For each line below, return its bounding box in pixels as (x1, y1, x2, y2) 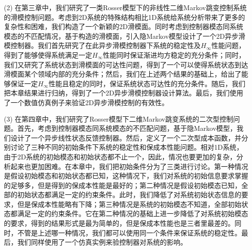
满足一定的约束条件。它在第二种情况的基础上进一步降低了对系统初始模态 (17, 208, 248, 219)
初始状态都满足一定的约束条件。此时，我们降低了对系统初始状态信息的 (17, 189, 241, 200)
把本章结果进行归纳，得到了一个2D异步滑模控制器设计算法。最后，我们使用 (4, 88, 243, 98)
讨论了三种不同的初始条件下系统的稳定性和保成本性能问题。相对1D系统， (10, 142, 243, 152)
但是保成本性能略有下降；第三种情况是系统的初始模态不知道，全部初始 (17, 199, 241, 209)
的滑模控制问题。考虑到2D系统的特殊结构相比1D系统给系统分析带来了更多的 (4, 12, 245, 22)
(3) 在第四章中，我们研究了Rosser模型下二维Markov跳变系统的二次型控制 (4, 113, 233, 124)
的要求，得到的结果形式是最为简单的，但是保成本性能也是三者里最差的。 (4, 218, 235, 228)
